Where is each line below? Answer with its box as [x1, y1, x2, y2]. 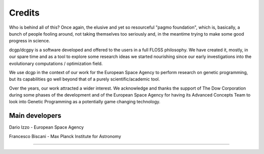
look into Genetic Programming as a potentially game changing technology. [9, 99, 161, 105]
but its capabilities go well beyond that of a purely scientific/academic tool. [9, 76, 160, 82]
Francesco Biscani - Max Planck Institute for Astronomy [9, 133, 122, 139]
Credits [9, 7, 40, 18]
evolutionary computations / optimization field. [9, 60, 103, 66]
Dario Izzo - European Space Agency [9, 124, 84, 130]
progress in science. [9, 38, 50, 44]
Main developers [9, 112, 62, 120]
